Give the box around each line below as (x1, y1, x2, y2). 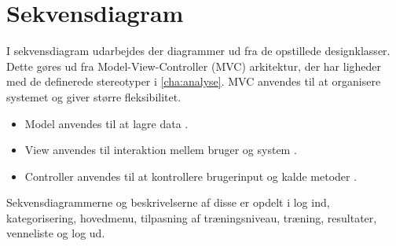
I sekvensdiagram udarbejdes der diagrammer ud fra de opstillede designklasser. (6, 42, 390, 59)
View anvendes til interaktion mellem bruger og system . (24, 141, 297, 158)
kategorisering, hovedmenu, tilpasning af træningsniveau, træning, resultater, (6, 209, 377, 226)
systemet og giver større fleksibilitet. (6, 88, 181, 105)
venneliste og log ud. (6, 225, 105, 241)
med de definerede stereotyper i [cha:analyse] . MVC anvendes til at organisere (6, 73, 381, 90)
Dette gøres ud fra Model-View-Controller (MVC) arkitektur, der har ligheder (6, 57, 382, 74)
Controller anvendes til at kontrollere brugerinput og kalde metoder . (24, 167, 357, 184)
